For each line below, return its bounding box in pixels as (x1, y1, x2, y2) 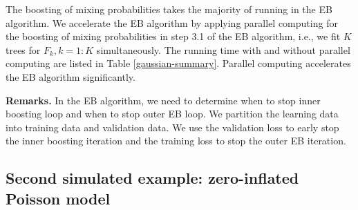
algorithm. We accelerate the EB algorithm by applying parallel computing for (6, 15, 338, 30)
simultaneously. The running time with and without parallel (96, 42, 350, 57)
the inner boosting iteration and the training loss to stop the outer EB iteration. (6, 133, 346, 148)
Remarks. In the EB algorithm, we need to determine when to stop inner (6, 93, 321, 107)
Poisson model (6, 187, 111, 209)
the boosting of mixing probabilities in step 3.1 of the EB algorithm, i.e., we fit (6, 29, 341, 44)
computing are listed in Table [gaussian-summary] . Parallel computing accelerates (6, 56, 351, 70)
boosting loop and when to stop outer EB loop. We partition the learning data (6, 106, 339, 121)
